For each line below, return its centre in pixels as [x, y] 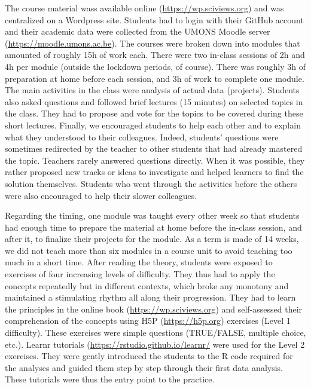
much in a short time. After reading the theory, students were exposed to [139, 262]
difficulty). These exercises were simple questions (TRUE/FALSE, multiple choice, [155, 333]
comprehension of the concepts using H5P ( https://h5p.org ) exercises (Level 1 [148, 321]
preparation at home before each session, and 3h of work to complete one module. [155, 78]
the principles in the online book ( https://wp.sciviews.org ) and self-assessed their [154, 309]
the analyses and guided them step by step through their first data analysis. [144, 367]
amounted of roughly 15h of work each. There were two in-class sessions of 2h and [155, 55]
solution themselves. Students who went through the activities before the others [151, 183]
